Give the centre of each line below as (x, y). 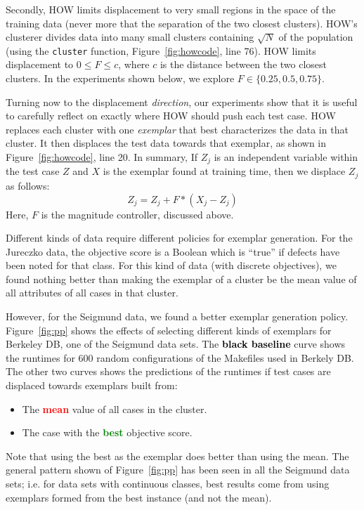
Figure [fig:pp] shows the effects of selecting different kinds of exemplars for (169, 330)
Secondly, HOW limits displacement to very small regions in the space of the (171, 9)
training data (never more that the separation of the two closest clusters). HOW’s (182, 23)
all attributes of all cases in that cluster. (92, 293)
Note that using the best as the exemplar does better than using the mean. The (177, 456)
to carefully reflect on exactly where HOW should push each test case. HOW (171, 116)
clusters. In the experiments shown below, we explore (120, 78)
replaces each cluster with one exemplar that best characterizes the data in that (177, 129)
